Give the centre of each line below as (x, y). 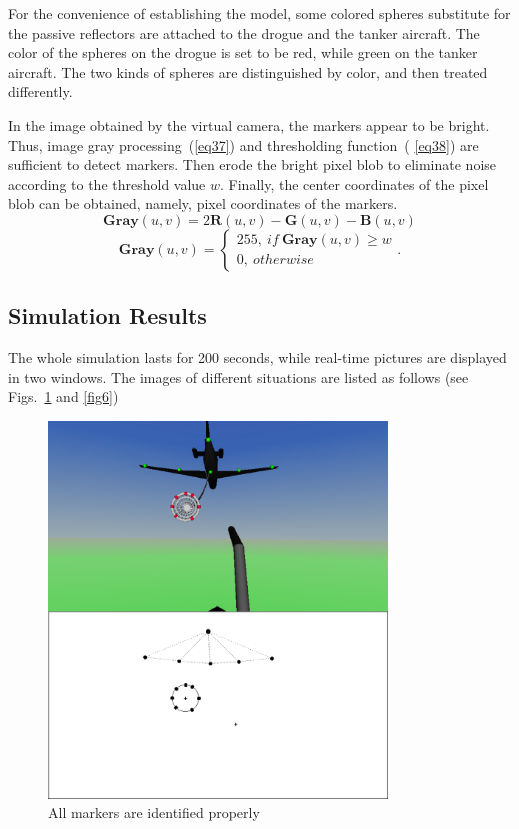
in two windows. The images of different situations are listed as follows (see (238, 376)
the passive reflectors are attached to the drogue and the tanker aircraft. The (244, 32)
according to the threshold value (107, 183)
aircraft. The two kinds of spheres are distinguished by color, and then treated (248, 71)
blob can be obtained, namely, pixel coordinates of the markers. (203, 203)
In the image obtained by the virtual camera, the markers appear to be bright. (249, 124)
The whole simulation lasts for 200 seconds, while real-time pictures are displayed (257, 357)
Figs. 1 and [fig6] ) (63, 396)
